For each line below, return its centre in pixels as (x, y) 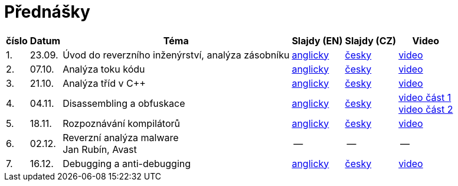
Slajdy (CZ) (371, 40)
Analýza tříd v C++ (104, 83)
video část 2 (426, 109)
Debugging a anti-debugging (127, 163)
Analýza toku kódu (104, 69)
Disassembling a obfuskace (124, 103)
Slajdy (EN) (317, 40)
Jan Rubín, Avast (100, 149)
